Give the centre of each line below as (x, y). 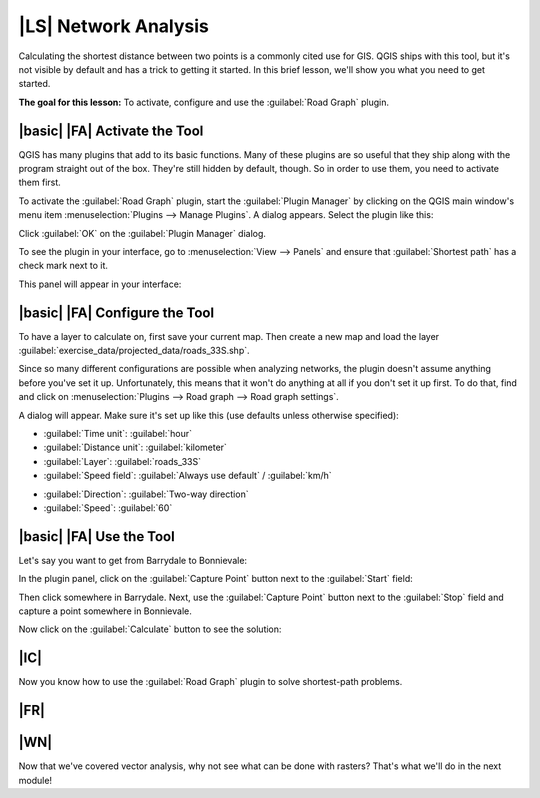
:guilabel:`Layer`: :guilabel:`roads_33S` (122, 461)
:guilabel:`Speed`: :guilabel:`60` (108, 507)
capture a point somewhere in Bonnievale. (105, 611)
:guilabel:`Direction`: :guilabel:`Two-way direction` (146, 494)
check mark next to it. (63, 266)
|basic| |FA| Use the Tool (96, 536)
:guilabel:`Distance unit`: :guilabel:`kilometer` (135, 447)
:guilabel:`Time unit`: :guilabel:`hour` (117, 433)
